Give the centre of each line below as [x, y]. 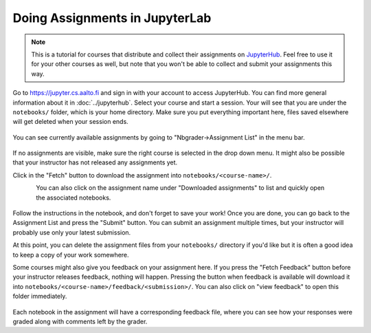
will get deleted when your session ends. [70, 122]
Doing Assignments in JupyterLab [112, 18]
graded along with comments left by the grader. [80, 321]
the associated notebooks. [74, 197]
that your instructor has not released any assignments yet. [95, 162]
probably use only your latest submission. [72, 232]
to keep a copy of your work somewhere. [71, 255]
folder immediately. [40, 297]
